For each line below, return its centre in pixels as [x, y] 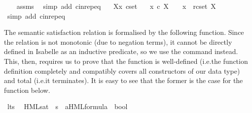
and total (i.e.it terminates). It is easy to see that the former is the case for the [124, 80]
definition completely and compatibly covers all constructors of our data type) [122, 71]
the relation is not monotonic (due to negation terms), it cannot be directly [118, 42]
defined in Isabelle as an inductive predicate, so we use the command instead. [121, 51]
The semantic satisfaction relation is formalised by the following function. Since [124, 32]
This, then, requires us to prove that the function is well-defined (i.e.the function [126, 61]
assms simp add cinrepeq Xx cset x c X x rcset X [116, 6]
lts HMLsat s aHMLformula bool [67, 106]
